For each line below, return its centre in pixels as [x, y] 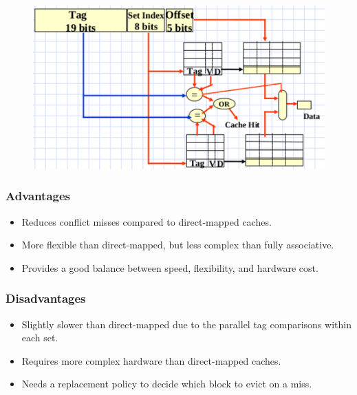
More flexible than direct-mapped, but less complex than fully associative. [178, 245]
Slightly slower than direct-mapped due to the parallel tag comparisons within [186, 324]
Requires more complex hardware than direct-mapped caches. [151, 360]
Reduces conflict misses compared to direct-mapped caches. [147, 221]
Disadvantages [46, 298]
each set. [40, 338]
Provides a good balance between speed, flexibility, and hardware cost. [170, 267]
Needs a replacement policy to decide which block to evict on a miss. [167, 384]
